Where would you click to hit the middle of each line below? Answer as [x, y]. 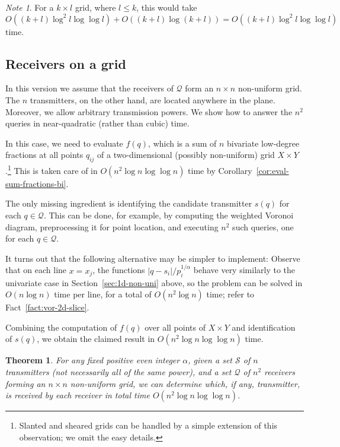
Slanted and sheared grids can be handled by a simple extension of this [148, 425]
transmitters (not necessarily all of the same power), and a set [118, 371]
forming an [25, 383]
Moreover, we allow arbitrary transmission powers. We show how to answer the [149, 111]
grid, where [95, 7]
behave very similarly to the [244, 270]
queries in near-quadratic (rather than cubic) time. [97, 123]
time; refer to [230, 294]
